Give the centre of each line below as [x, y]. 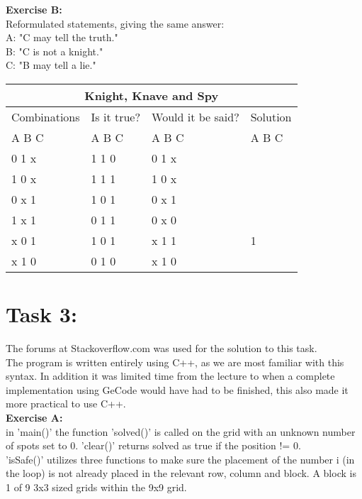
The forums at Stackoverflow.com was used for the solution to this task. [162, 348]
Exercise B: [34, 9]
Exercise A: [34, 418]
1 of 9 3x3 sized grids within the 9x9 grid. [96, 487]
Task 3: [41, 314]
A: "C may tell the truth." [62, 37]
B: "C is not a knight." [55, 51]
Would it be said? [196, 116]
